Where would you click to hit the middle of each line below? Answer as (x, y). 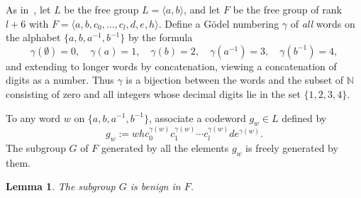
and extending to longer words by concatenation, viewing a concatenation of (171, 66)
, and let (202, 9)
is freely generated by (292, 147)
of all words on (323, 23)
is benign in (155, 186)
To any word (33, 117)
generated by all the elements (165, 147)
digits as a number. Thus (60, 80)
